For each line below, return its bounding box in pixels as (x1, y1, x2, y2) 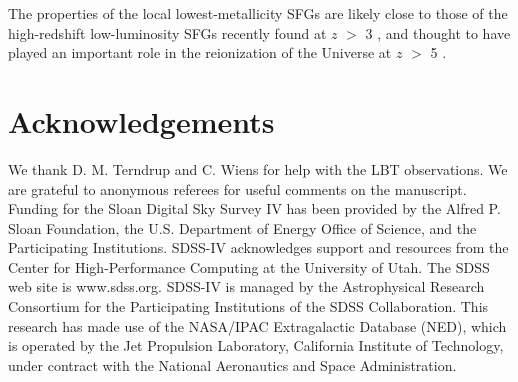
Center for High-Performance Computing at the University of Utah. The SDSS (8, 256, 490, 277)
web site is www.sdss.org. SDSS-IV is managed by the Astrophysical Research (8, 276, 485, 297)
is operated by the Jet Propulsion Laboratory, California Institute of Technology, (8, 335, 504, 356)
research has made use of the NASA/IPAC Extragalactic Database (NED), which (8, 315, 507, 336)
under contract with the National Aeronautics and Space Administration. (8, 354, 457, 375)
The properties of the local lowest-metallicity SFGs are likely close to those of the (8, 3, 508, 23)
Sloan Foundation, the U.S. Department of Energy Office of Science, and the (8, 217, 477, 238)
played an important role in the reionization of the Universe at (8, 42, 392, 63)
